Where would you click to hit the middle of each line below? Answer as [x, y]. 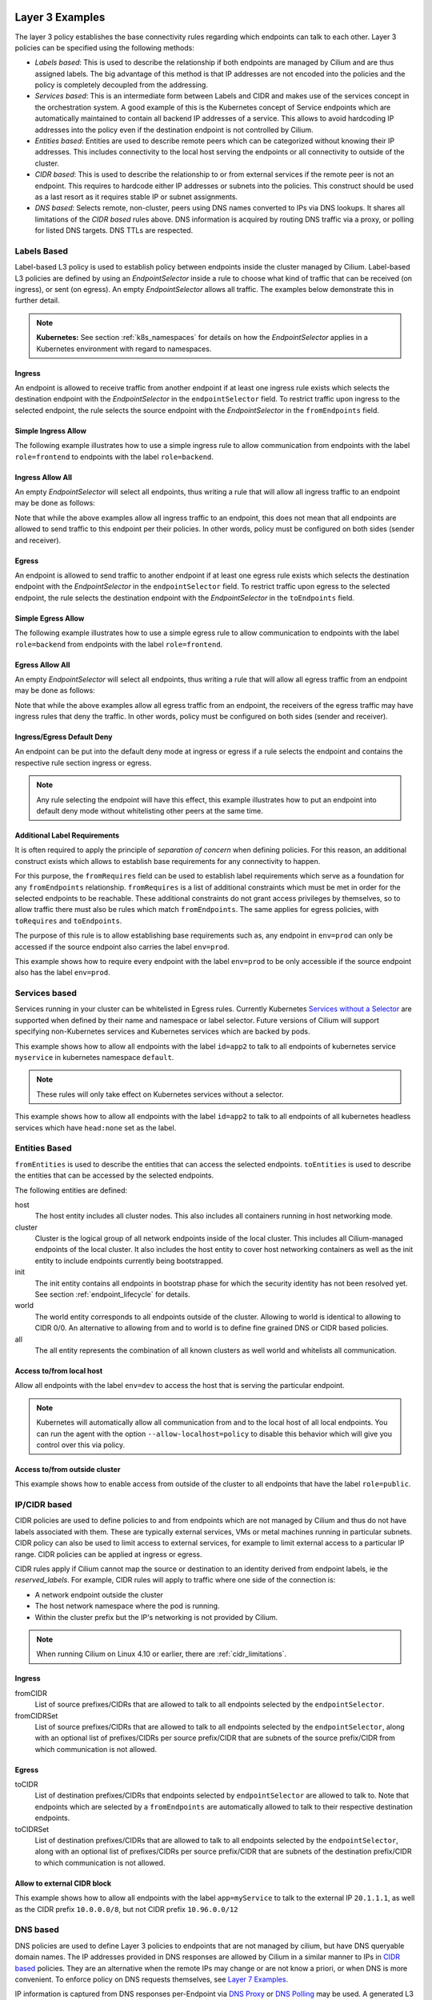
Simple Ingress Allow [51, 430]
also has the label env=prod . [63, 973]
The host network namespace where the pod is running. [127, 1606]
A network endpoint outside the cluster [99, 1594]
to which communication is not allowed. [100, 1862]
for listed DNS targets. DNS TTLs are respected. [114, 230]
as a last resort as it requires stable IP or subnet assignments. [136, 197]
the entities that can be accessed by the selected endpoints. [114, 1175]
